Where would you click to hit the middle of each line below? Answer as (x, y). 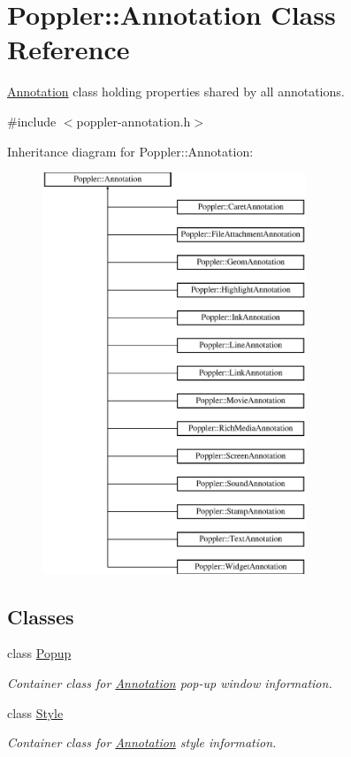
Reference (69, 49)
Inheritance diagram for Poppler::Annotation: (130, 151)
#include (32, 121)
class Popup (39, 653)
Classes (41, 616)
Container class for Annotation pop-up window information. (170, 683)
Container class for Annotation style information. (142, 742)
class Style (35, 712)
